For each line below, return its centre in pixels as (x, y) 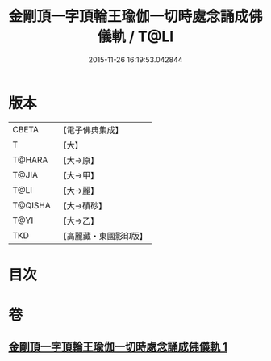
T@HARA (30, 160)
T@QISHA (31, 205)
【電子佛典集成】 (91, 130)
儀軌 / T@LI (135, 37)
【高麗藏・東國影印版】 (103, 236)
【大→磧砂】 (83, 205)
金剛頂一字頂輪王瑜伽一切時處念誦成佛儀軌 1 (118, 347)
